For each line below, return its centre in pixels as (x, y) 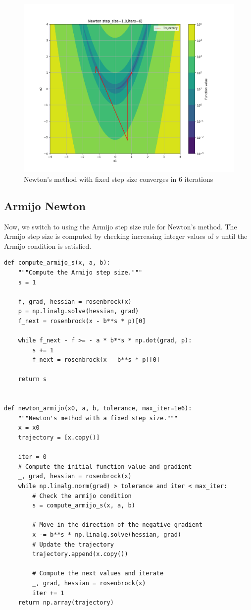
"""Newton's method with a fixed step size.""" (98, 418)
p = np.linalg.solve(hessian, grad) (78, 311)
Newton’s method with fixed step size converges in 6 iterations (119, 179)
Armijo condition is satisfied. (48, 246)
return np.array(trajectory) (66, 603)
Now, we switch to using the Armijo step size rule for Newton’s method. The (121, 226)
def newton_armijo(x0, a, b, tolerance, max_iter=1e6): (98, 409)
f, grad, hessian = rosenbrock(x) (75, 302)
